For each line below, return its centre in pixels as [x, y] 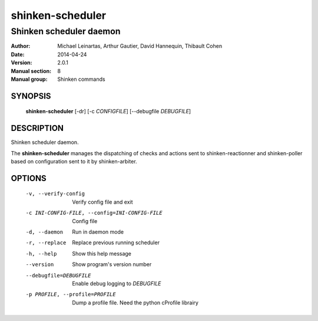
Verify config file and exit [102, 202]
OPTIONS [29, 178]
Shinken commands [81, 79]
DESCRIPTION [37, 128]
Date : [18, 54]
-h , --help [41, 253]
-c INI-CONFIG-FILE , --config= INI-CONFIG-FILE [94, 213]
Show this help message [102, 253]
